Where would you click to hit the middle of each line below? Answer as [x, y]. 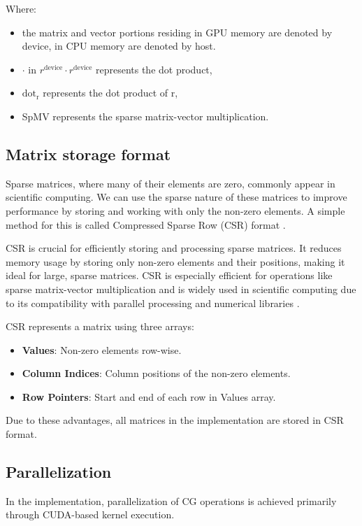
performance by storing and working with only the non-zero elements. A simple [175, 210]
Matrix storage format [88, 154]
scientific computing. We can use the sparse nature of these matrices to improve [176, 197]
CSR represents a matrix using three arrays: [100, 326]
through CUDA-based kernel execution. [90, 514]
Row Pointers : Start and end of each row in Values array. [149, 396]
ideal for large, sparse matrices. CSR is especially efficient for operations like [169, 275]
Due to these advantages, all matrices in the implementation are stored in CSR [175, 420]
